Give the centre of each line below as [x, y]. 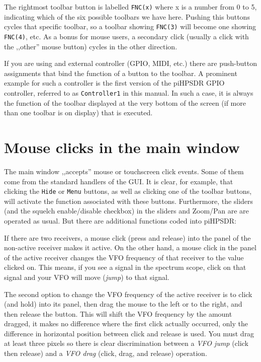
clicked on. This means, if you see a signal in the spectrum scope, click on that [125, 267]
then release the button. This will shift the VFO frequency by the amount [118, 313]
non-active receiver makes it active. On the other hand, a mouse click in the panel [130, 247]
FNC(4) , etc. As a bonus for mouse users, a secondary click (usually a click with [126, 36]
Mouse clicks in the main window [122, 147]
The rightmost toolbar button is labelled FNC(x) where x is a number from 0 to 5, [130, 7]
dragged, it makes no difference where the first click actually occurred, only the [126, 323]
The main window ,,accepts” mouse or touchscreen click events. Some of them [124, 171]
